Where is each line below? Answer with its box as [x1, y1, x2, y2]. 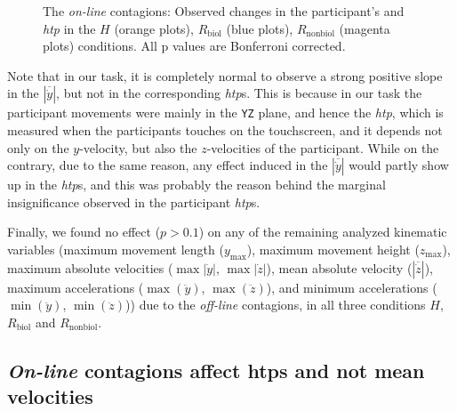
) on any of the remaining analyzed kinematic [198, 222, 447, 241]
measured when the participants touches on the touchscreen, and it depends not [7, 121, 443, 140]
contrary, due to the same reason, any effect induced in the [7, 156, 328, 174]
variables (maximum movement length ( [7, 240, 224, 258]
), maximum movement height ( [246, 240, 420, 258]
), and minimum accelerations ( [266, 278, 437, 296]
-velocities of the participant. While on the [206, 138, 439, 157]
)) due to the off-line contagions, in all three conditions [125, 295, 426, 314]
